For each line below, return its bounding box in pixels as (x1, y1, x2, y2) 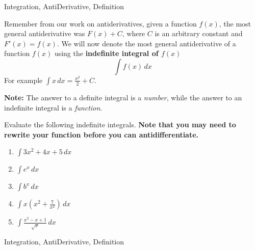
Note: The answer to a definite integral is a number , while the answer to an (4, 92, 242, 102)
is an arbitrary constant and (155, 28, 243, 39)
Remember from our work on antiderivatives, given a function (4, 18, 197, 29)
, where (122, 28, 145, 39)
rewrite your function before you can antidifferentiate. (4, 129, 199, 140)
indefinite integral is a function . (4, 102, 103, 113)
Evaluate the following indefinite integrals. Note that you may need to (4, 119, 236, 130)
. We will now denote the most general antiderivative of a (57, 38, 236, 48)
